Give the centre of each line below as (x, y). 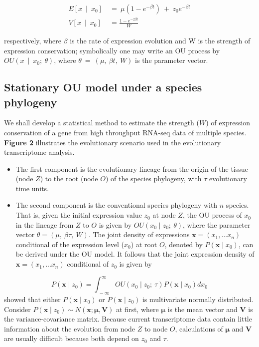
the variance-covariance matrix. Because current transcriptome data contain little (128, 319)
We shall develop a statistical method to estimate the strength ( (102, 123)
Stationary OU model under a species (103, 87)
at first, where (137, 309)
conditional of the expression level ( (70, 244)
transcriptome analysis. (39, 152)
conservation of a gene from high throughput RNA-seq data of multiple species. (125, 132)
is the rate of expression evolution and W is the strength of (160, 40)
